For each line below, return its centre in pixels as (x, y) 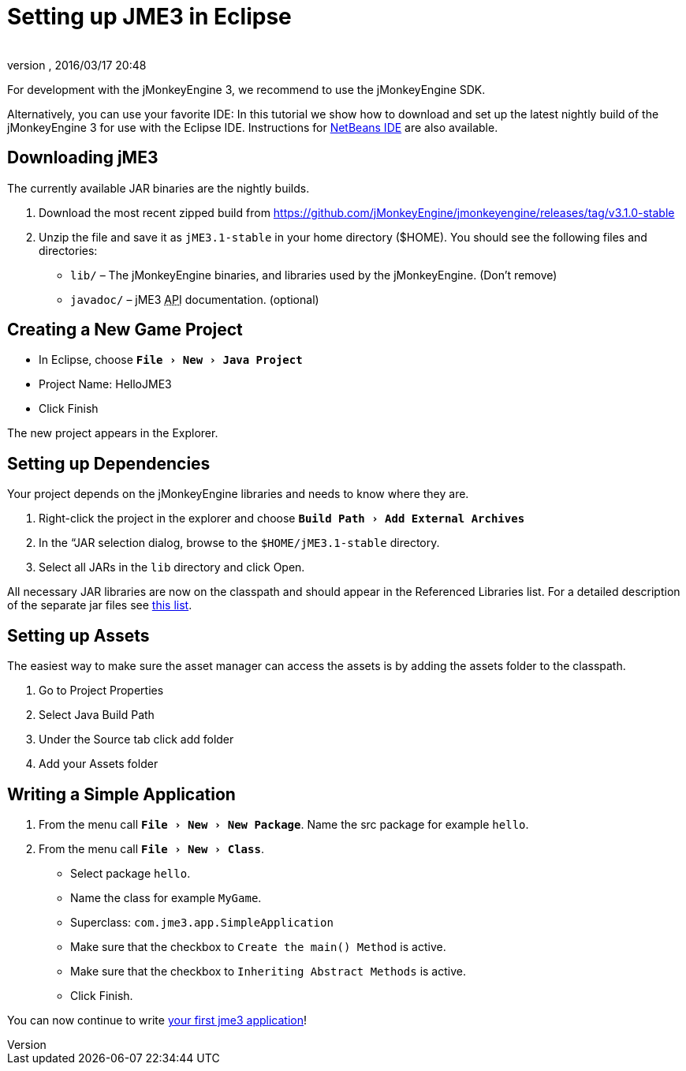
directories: (68, 250)
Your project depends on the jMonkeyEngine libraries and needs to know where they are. (238, 494)
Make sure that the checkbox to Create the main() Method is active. (258, 946)
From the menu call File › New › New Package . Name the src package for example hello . (284, 824)
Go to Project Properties (101, 691)
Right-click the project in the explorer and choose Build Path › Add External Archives (282, 519)
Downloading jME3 (83, 158)
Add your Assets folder (99, 764)
